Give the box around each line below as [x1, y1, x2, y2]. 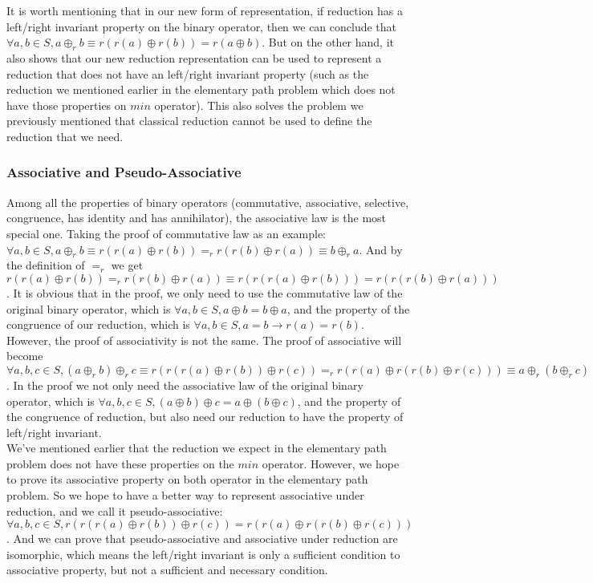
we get [111, 257, 144, 273]
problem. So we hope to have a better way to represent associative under [6, 487, 364, 504]
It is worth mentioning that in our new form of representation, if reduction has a [6, 2, 403, 18]
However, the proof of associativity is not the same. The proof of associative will [6, 331, 402, 348]
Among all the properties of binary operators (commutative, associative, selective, [6, 193, 409, 210]
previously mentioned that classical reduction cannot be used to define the [6, 112, 372, 129]
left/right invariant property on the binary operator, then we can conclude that [6, 18, 397, 34]
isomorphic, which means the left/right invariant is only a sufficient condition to [6, 545, 400, 562]
